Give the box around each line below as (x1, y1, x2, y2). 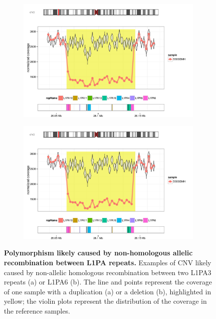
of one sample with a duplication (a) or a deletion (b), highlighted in (4, 286, 211, 296)
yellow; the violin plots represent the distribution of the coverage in (4, 296, 207, 306)
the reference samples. (4, 305, 70, 316)
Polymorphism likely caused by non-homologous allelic (4, 248, 193, 258)
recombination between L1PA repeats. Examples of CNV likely (4, 257, 212, 267)
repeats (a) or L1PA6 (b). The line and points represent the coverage (4, 277, 212, 287)
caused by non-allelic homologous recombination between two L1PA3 (4, 267, 212, 277)
